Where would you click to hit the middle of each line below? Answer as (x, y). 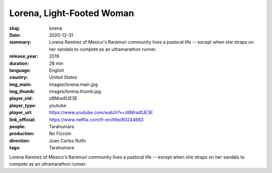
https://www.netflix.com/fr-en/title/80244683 (96, 119)
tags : (15, 148)
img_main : (21, 84)
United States (63, 77)
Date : (15, 35)
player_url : (21, 113)
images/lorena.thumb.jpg (75, 92)
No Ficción (60, 134)
